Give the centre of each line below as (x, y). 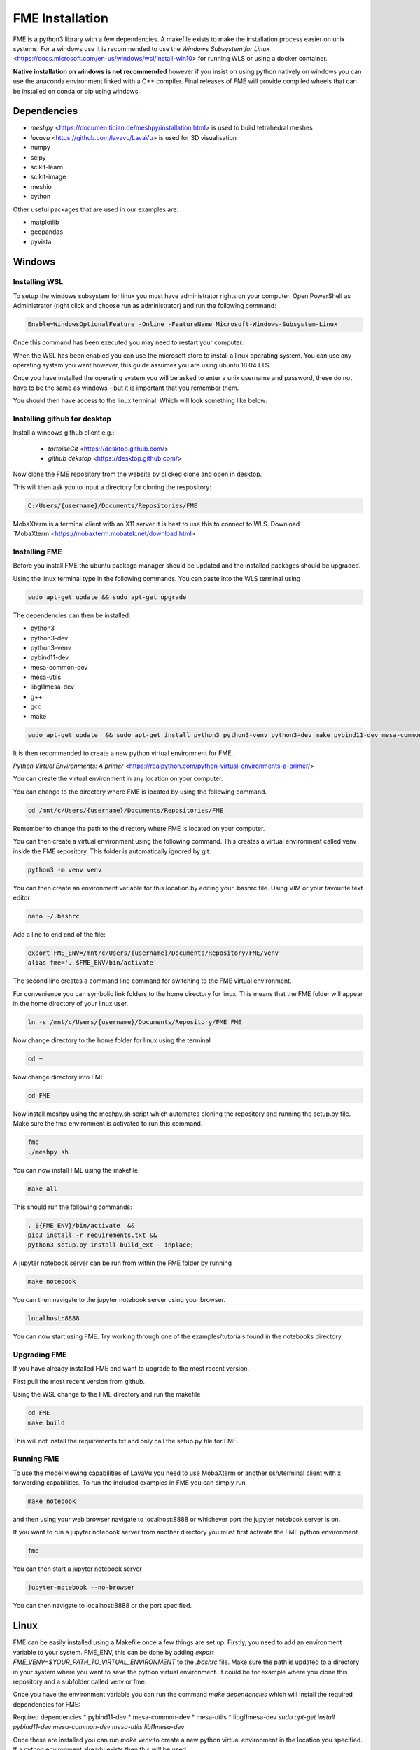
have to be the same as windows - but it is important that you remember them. (126, 388)
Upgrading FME (40, 1354)
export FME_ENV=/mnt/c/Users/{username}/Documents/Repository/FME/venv (153, 953)
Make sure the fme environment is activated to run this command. (108, 1123)
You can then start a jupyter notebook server (78, 1569)
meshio (41, 186)
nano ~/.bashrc (54, 916)
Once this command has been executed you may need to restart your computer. (128, 342)
